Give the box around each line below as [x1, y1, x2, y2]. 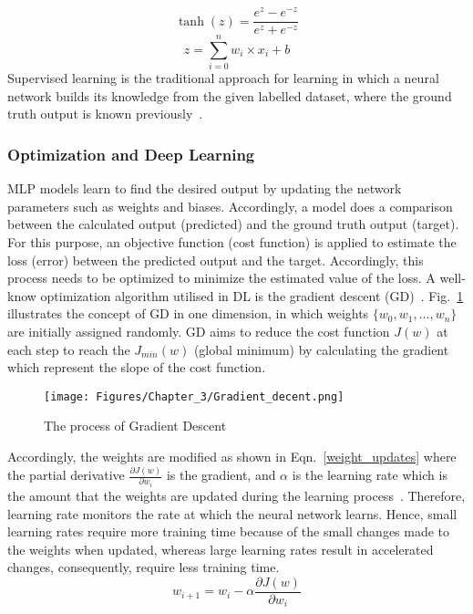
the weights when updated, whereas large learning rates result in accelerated [7, 539, 434, 558]
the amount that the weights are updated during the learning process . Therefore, [7, 485, 466, 505]
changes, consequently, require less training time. [7, 557, 280, 577]
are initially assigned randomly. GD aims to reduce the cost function [7, 322, 390, 341]
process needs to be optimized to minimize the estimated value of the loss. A [7, 268, 436, 287]
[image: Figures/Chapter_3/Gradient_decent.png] [44, 390, 344, 403]
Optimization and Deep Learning [7, 142, 255, 165]
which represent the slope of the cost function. [7, 358, 266, 377]
